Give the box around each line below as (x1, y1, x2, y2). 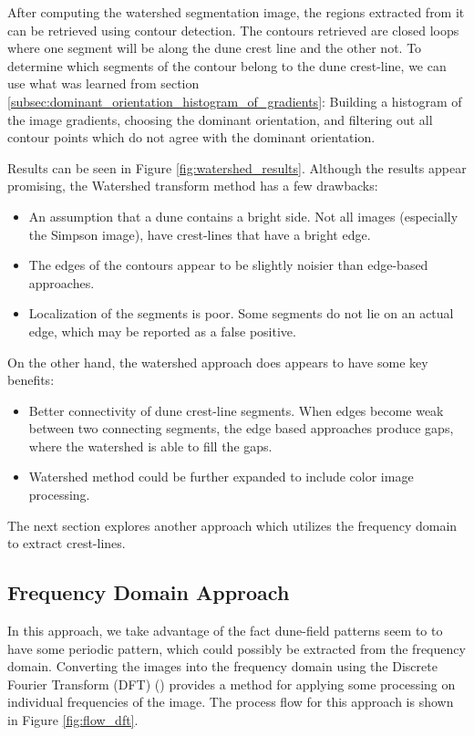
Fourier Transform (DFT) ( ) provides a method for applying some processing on (7, 674, 456, 693)
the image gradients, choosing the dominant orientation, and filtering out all (7, 109, 433, 129)
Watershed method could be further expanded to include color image (28, 467, 414, 486)
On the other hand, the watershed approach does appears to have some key (7, 352, 428, 371)
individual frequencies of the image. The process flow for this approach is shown (7, 692, 454, 711)
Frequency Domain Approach (7, 578, 290, 606)
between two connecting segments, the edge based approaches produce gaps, (28, 419, 454, 438)
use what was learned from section (7, 74, 200, 93)
